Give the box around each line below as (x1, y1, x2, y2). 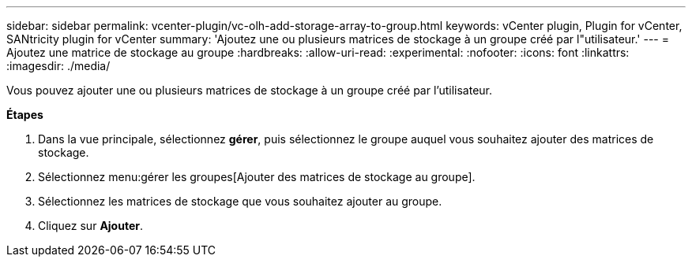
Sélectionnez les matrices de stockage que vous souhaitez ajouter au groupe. (38, 194, 442, 208)
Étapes (6, 108, 43, 121)
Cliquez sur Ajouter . (38, 219, 144, 232)
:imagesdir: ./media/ (6, 59, 111, 72)
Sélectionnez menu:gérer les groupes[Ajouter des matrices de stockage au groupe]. (38, 170, 476, 183)
